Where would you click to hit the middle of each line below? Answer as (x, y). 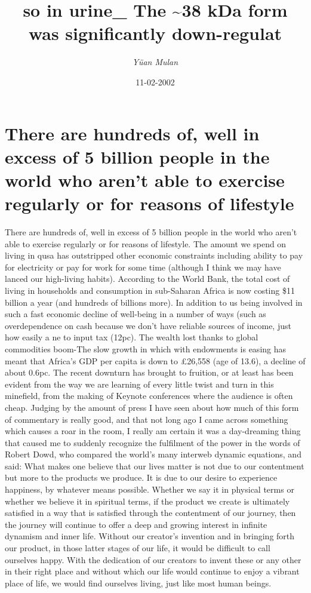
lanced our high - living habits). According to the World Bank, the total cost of (147, 279)
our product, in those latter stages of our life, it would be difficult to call (138, 548)
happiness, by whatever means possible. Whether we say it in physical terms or (150, 489)
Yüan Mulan (155, 62)
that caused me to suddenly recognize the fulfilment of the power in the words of (153, 442)
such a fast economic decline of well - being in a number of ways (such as (136, 314)
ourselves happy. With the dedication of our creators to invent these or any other (153, 559)
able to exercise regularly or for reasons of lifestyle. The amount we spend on (146, 243)
